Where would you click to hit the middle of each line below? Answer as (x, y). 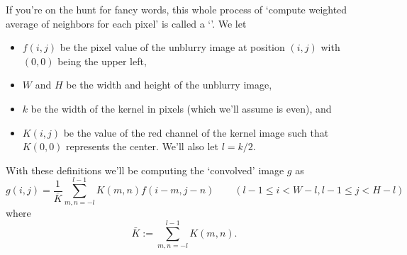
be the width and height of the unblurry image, (169, 85)
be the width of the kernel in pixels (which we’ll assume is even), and (181, 108)
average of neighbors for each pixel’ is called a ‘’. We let (126, 23)
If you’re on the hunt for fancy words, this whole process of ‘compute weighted (177, 9)
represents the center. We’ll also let (143, 146)
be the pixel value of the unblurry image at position (172, 47)
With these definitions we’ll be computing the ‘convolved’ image (145, 170)
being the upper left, (102, 61)
